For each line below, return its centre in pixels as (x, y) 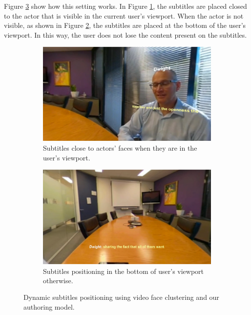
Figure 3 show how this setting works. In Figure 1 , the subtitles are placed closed (125, 6)
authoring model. (49, 306)
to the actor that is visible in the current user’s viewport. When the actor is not (124, 15)
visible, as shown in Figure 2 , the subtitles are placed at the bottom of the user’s (125, 25)
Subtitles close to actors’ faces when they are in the (120, 148)
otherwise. (58, 281)
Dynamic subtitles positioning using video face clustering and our (121, 297)
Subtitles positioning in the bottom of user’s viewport (124, 271)
